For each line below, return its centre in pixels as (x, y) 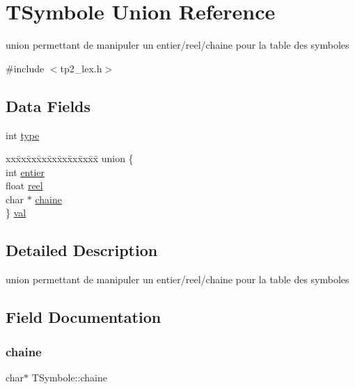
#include (25, 68)
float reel (24, 185)
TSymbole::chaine (69, 377)
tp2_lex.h (81, 68)
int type (23, 135)
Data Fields (48, 105)
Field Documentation (84, 317)
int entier (25, 172)
